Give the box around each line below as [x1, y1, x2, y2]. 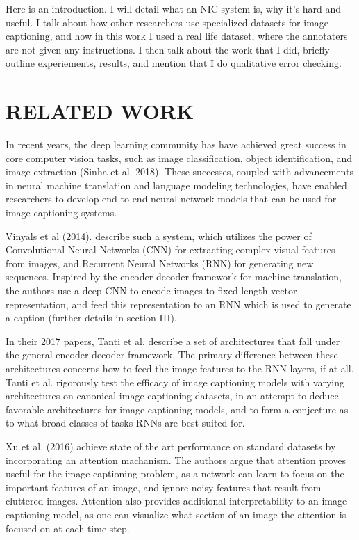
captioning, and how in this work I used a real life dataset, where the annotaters [6, 29, 348, 43]
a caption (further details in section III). [6, 310, 177, 325]
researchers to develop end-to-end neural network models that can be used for [6, 191, 337, 206]
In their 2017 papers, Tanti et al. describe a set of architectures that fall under [6, 333, 340, 348]
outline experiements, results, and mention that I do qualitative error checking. [6, 56, 342, 70]
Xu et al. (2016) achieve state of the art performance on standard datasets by [6, 438, 336, 453]
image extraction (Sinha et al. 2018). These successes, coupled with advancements [6, 164, 353, 179]
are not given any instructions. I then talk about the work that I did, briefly [6, 42, 330, 56]
